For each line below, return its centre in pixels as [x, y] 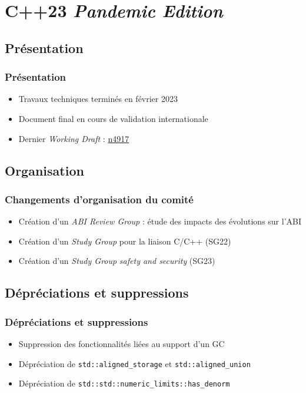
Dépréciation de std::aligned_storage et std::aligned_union [134, 363]
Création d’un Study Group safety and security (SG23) [117, 261]
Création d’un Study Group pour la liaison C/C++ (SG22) [125, 241]
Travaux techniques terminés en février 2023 [98, 99]
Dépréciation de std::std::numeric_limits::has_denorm [124, 383]
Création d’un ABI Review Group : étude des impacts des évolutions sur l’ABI [160, 221]
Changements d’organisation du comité [99, 199]
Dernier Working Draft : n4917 [74, 138]
